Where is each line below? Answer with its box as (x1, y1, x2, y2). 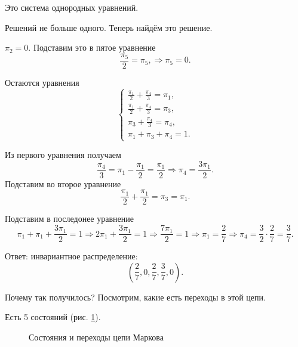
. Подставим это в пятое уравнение (28, 41, 156, 54)
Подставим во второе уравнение (5, 177, 121, 190)
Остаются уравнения (5, 76, 79, 88)
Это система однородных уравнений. (5, 1, 139, 13)
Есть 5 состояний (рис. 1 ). (5, 311, 101, 323)
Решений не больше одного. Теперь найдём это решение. (5, 21, 213, 33)
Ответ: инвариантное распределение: (5, 250, 138, 262)
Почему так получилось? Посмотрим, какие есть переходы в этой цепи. (5, 290, 266, 303)
